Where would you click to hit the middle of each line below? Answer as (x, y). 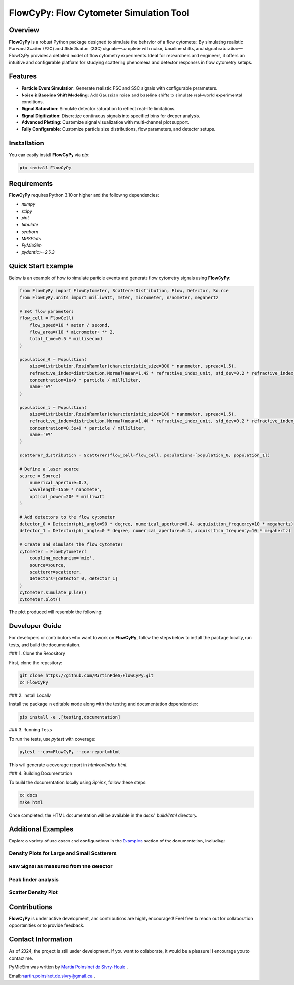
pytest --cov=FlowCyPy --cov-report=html (70, 752)
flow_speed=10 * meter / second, (70, 325)
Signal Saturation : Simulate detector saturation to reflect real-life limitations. (98, 109)
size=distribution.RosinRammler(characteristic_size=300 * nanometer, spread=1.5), (133, 366)
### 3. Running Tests (31, 730)
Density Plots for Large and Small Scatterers (63, 853)
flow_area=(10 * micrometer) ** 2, (72, 332)
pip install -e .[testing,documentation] (70, 717)
